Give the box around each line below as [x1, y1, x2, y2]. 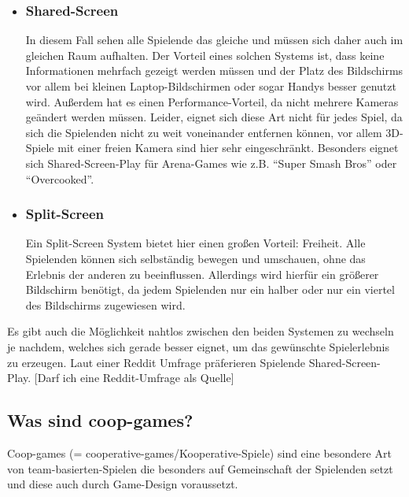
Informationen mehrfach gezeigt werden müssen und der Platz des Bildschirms [25, 62, 403, 79]
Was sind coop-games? [7, 408, 193, 432]
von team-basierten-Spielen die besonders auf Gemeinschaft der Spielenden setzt [7, 460, 393, 477]
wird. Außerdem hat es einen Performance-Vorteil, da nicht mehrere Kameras [25, 93, 399, 109]
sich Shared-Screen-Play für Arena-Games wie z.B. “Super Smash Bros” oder [25, 154, 397, 171]
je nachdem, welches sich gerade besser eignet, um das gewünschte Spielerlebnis [7, 338, 389, 354]
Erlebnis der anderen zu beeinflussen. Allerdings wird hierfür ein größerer [25, 265, 379, 282]
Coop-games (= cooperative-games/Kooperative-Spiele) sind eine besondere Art [7, 444, 392, 461]
